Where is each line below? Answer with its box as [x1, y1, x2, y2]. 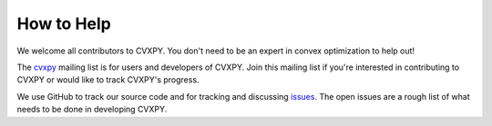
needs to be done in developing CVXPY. [16, 104, 168, 115]
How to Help [16, 14, 111, 34]
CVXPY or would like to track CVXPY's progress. [16, 74, 200, 85]
